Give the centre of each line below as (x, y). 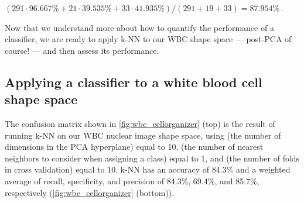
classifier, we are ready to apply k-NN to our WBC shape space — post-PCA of (148, 39)
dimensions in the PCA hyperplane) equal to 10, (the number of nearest (134, 147)
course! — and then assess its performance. (82, 50)
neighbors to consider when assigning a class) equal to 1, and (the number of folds (152, 158)
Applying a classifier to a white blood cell (134, 82)
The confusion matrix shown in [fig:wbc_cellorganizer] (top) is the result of (140, 123)
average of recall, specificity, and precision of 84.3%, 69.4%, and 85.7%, (132, 180)
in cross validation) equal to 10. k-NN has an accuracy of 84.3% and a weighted (148, 169)
